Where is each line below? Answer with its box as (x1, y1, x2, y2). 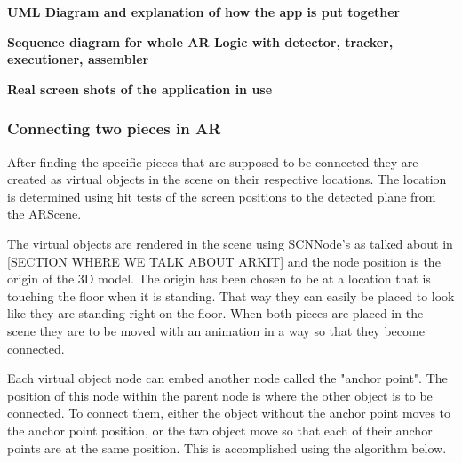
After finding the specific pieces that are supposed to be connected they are (7, 152, 418, 171)
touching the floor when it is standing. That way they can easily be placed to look (7, 286, 455, 305)
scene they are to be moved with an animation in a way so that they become (7, 321, 425, 339)
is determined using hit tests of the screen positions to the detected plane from (7, 187, 436, 205)
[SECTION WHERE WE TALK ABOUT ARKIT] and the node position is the (7, 251, 441, 270)
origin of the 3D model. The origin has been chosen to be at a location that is (7, 269, 431, 288)
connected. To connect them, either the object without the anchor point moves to (7, 403, 451, 422)
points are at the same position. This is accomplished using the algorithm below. (7, 438, 447, 457)
